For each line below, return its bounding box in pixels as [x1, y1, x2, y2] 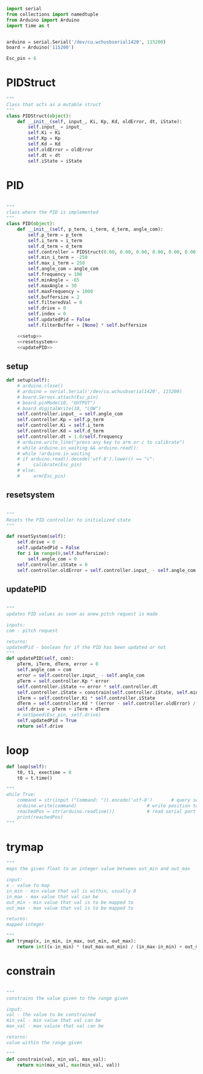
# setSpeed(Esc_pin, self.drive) [17, 712, 101, 718]
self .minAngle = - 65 [28, 277, 80, 283]
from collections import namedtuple [6, 11, 98, 18]
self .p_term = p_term [28, 232, 83, 238]
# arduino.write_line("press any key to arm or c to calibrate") [17, 439, 185, 445]
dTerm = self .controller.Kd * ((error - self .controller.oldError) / [17, 700, 196, 706]
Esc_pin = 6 [6, 55, 36, 62]
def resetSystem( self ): [6, 534, 66, 540]
